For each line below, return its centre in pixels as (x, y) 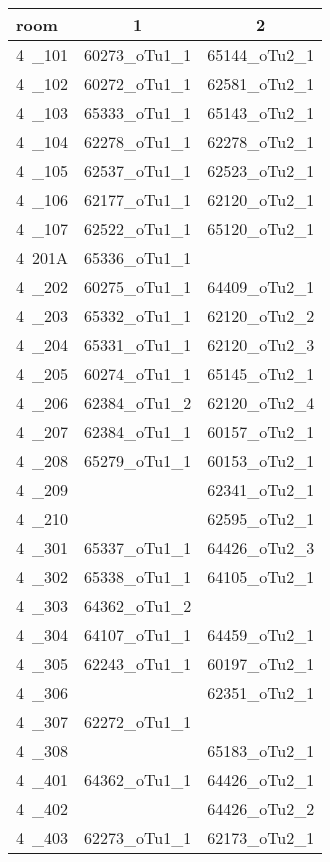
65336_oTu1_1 (138, 257)
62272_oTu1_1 (138, 721)
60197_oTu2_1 (261, 663)
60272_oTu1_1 (138, 83)
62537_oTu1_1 (138, 170)
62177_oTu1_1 (138, 199)
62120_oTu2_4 (261, 402)
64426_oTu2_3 (261, 547)
